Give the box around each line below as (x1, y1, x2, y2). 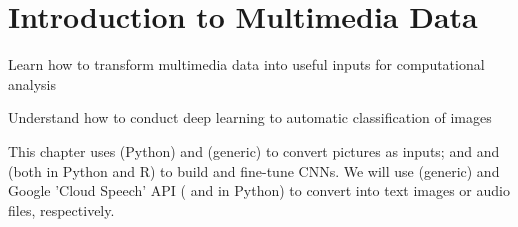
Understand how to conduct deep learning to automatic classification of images (8, 107, 492, 128)
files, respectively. (8, 199, 115, 220)
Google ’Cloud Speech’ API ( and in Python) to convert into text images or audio (8, 180, 510, 201)
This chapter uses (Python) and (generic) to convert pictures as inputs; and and (8, 140, 500, 161)
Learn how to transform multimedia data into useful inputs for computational (8, 54, 485, 75)
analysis (8, 73, 56, 94)
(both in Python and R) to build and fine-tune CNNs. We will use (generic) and (8, 160, 500, 181)
